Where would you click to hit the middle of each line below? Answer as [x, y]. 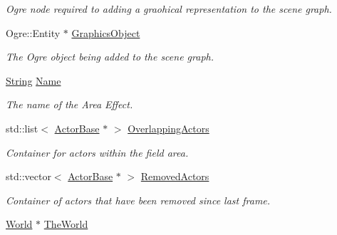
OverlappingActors [168, 128]
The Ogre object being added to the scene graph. [110, 57]
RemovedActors [175, 176]
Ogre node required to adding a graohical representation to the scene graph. [169, 9]
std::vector [28, 176]
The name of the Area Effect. [69, 104]
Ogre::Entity [33, 32]
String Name [33, 80]
